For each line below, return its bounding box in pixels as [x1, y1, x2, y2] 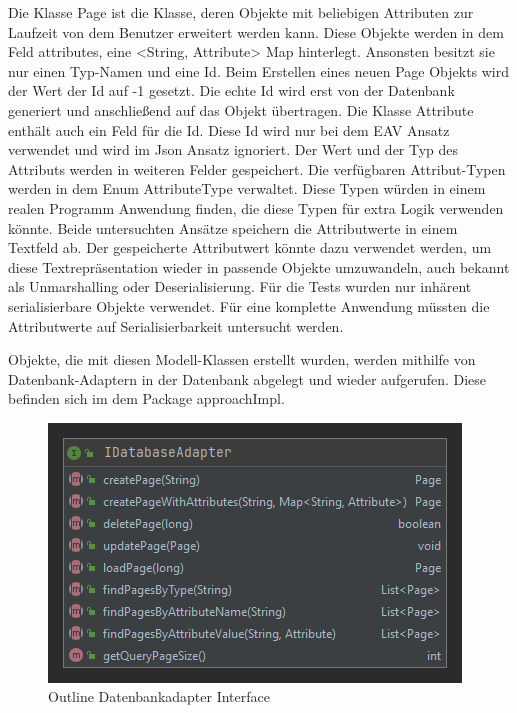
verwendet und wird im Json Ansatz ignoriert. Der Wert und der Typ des [8, 139, 459, 160]
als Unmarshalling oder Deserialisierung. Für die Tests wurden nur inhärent [8, 276, 472, 297]
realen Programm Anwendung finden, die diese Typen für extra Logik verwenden [8, 197, 504, 218]
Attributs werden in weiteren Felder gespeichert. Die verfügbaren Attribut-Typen [8, 158, 506, 179]
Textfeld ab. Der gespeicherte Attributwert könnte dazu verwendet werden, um [8, 237, 492, 258]
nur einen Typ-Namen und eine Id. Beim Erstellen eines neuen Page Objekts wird [8, 60, 510, 81]
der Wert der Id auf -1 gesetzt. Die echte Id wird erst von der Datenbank [8, 80, 455, 101]
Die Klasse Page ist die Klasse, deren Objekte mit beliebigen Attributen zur [8, 2, 474, 22]
